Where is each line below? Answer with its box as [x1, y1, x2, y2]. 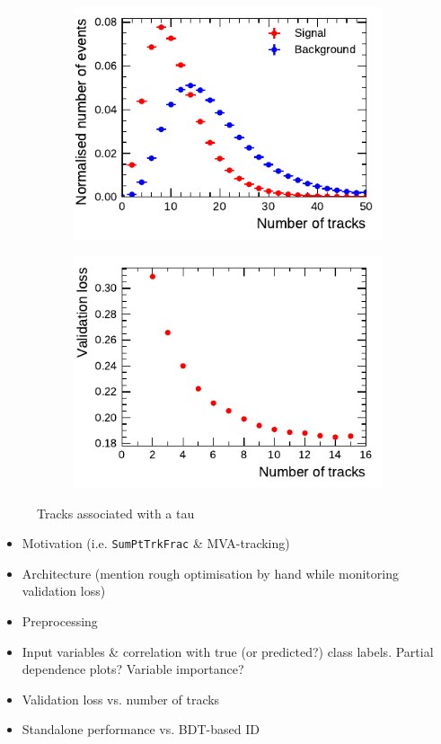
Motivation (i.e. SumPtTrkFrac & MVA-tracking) [22, 534, 290, 553]
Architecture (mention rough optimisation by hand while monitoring [22, 563, 399, 582]
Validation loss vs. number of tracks [22, 689, 220, 708]
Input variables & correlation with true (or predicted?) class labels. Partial [22, 642, 434, 660]
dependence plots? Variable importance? [22, 660, 244, 678]
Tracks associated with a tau [37, 503, 195, 522]
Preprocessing [22, 612, 98, 630]
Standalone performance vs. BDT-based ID [22, 720, 260, 739]
